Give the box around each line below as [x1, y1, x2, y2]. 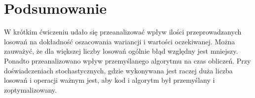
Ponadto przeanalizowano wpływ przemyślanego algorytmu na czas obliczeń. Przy [4, 55, 251, 65]
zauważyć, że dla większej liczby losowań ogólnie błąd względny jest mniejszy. [4, 46, 238, 56]
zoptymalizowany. [4, 84, 57, 95]
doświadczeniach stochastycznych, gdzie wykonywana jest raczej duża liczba [4, 65, 233, 75]
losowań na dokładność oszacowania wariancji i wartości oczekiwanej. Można [4, 36, 235, 46]
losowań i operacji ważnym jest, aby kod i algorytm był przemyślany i [4, 75, 215, 85]
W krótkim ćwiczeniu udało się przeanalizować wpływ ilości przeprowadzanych [4, 27, 242, 37]
